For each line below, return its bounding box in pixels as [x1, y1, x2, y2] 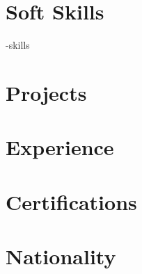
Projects [6, 78, 87, 106]
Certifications [6, 187, 137, 216]
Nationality [6, 242, 116, 271]
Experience [6, 133, 114, 161]
